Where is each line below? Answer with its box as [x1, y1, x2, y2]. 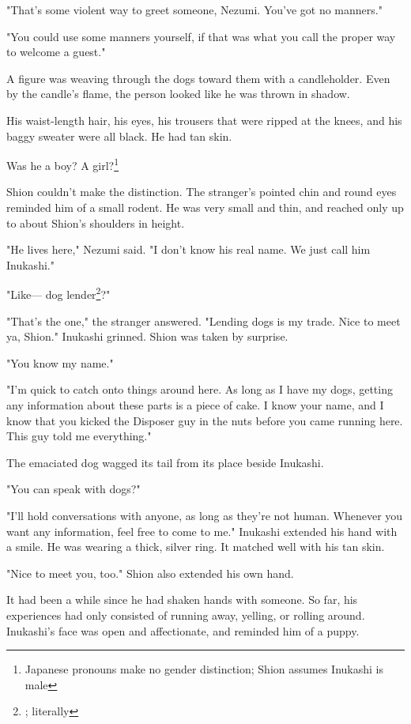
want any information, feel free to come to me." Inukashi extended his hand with [6, 522, 398, 539]
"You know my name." [6, 354, 114, 371]
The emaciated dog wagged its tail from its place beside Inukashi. [6, 454, 324, 470]
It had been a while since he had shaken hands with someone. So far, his [6, 591, 358, 608]
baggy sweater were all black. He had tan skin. [6, 127, 232, 144]
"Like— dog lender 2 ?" [6, 284, 111, 303]
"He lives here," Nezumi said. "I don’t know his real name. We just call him [6, 241, 371, 258]
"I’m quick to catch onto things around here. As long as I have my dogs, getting [6, 381, 393, 398]
